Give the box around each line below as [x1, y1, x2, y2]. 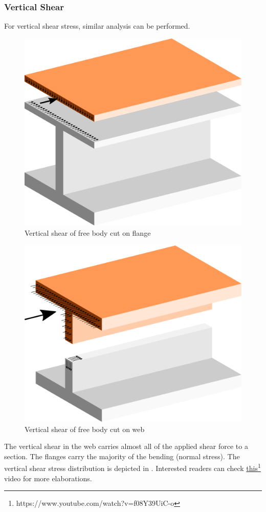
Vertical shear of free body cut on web [25, 423, 145, 434]
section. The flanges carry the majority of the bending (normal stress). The [4, 450, 240, 461]
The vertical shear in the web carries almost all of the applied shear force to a [4, 441, 248, 452]
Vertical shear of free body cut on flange [25, 228, 151, 238]
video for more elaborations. [4, 473, 92, 483]
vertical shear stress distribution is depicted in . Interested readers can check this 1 [4, 461, 261, 474]
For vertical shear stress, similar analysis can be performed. [4, 21, 190, 31]
